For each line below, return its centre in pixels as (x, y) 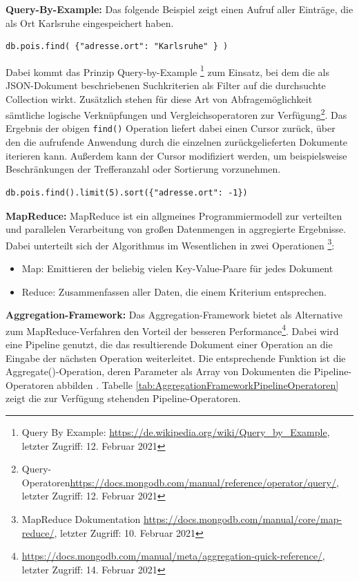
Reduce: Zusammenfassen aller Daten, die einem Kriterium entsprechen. (174, 291)
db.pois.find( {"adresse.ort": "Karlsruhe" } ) (117, 47)
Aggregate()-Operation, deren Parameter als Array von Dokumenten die (158, 371)
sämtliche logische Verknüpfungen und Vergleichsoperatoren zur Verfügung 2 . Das (176, 114)
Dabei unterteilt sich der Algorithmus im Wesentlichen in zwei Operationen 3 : (170, 244)
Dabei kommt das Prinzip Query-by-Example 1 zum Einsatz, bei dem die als (167, 70)
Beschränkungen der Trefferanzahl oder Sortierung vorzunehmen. (143, 169)
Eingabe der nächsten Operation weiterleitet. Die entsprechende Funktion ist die (176, 358)
